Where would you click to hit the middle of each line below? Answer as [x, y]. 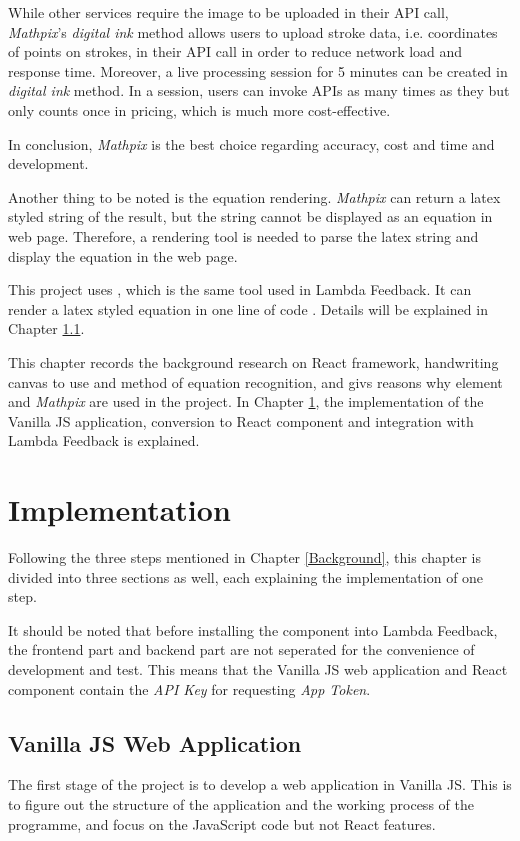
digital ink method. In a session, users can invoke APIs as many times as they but [259, 90]
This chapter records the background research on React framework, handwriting [253, 361]
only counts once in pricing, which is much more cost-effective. [199, 109]
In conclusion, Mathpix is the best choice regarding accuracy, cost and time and [251, 143]
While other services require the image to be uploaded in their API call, [228, 12]
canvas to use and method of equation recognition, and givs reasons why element [255, 381]
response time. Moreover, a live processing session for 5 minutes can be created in [258, 70]
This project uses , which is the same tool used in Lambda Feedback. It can [240, 289]
